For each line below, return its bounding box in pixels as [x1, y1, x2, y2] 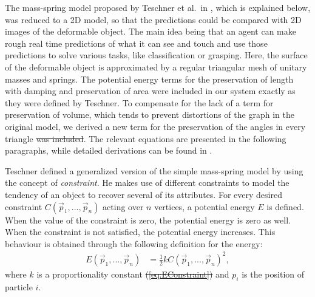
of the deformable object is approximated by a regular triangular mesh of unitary [5, 60, 307, 73]
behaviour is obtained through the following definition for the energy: [5, 237, 263, 250]
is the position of [242, 267, 305, 280]
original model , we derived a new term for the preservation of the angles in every [5, 120, 306, 132]
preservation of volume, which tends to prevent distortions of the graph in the [5, 108, 294, 121]
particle [5, 280, 33, 293]
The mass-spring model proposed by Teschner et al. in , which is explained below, [5, 1, 311, 13]
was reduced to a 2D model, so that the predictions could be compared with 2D [5, 13, 302, 26]
